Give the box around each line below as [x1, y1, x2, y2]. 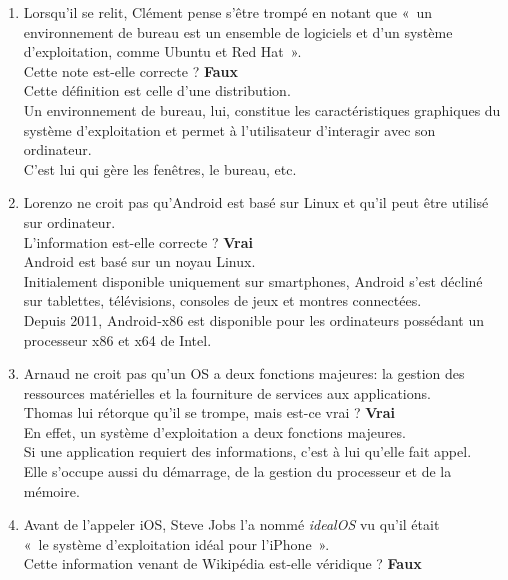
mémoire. [23, 480, 80, 501]
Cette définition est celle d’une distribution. [23, 80, 291, 101]
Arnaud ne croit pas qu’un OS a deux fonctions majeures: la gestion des [23, 363, 465, 384]
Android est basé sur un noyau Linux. [23, 251, 256, 272]
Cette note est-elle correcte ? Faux [23, 60, 238, 81]
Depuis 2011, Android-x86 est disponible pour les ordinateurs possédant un [23, 309, 485, 330]
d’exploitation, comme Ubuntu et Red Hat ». [23, 41, 302, 62]
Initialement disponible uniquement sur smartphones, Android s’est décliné [23, 270, 483, 291]
